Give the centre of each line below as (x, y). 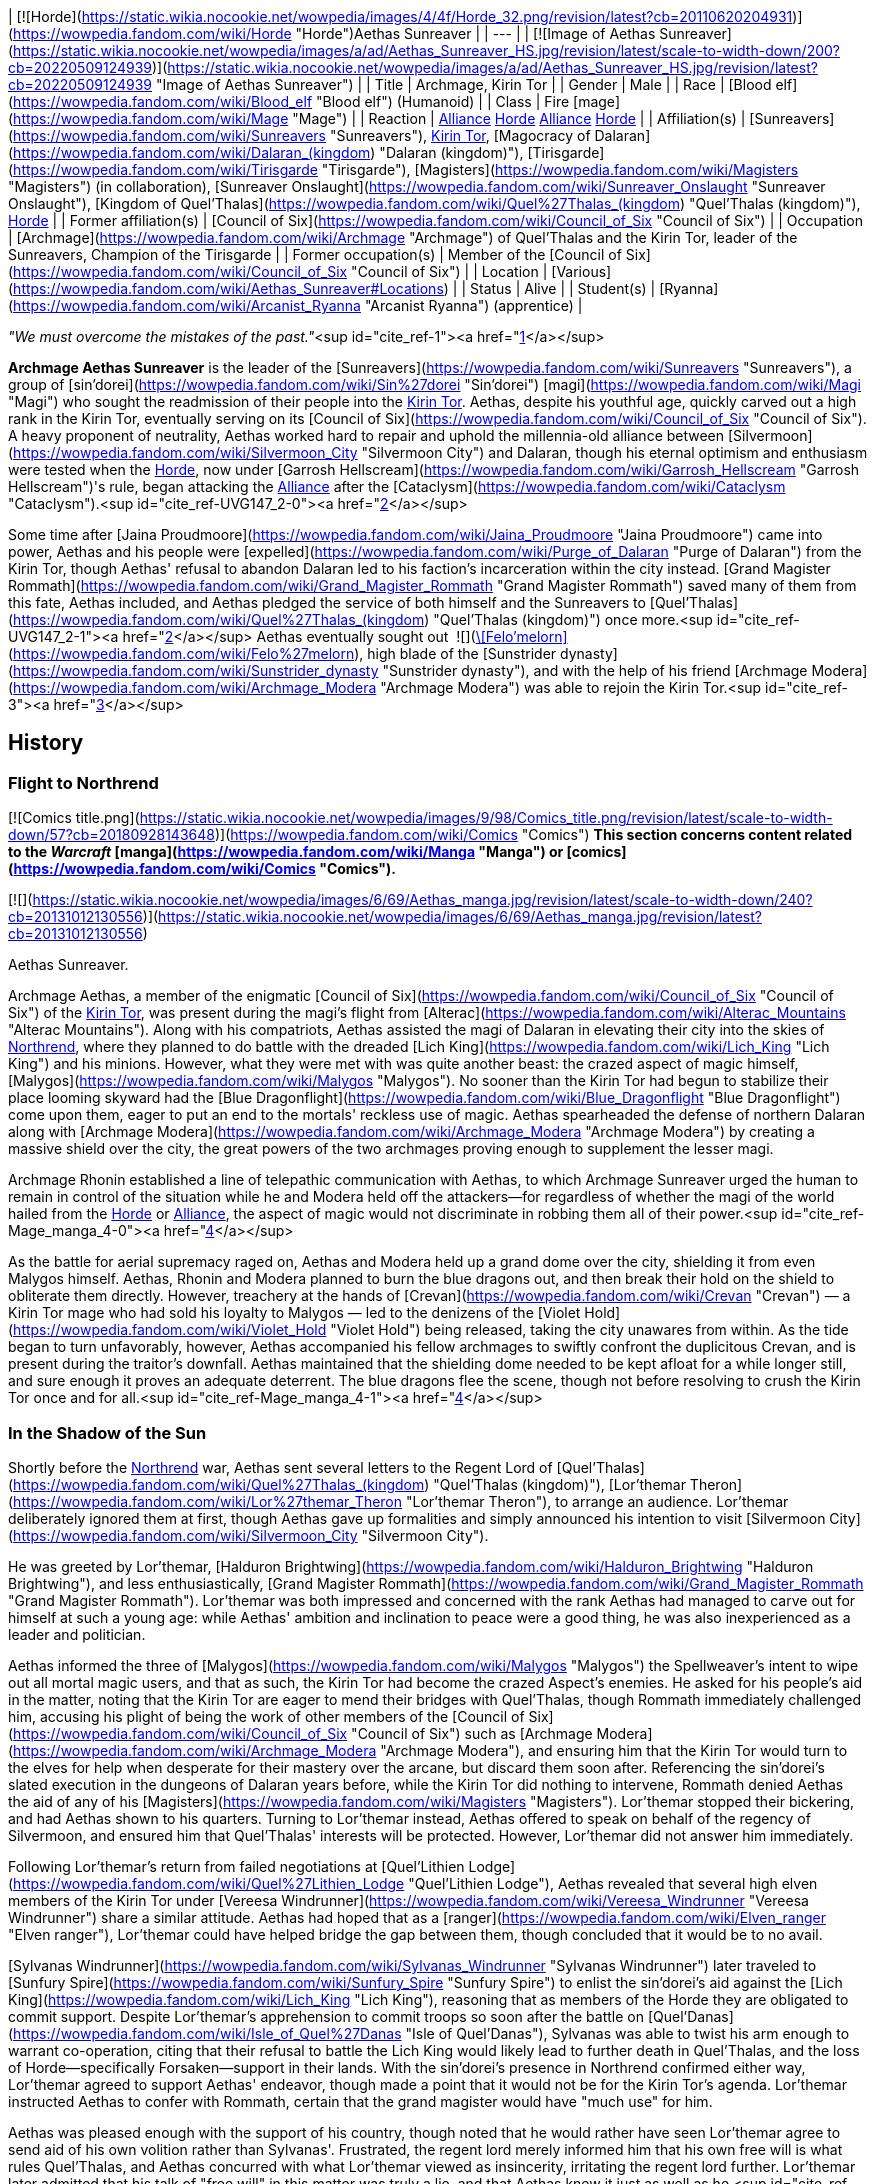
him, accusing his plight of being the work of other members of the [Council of (266, 1716)
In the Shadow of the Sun (107, 1432)
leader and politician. (77, 1634)
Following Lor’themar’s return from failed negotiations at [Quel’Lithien (236, 1866)
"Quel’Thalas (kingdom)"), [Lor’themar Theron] (588, 1484)
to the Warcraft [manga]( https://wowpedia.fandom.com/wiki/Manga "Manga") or (286, 852)
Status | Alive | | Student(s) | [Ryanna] (594, 288)
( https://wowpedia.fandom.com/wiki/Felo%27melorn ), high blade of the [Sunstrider (282, 653)
